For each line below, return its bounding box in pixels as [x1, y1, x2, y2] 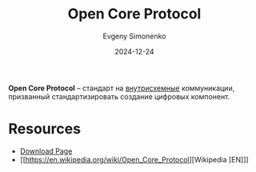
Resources [8, 120, 82, 138]
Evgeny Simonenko [102, 31, 166, 41]
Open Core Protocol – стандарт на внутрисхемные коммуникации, [8, 83, 235, 93]
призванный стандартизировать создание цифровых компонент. [8, 91, 230, 101]
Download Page [19, 146, 73, 156]
